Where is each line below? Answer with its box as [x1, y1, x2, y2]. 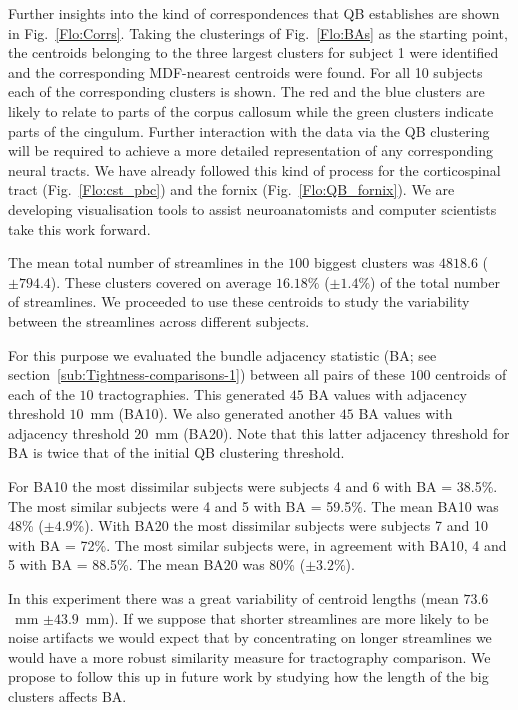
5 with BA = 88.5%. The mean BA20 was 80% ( [8, 554, 306, 575]
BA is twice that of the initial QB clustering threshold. [8, 442, 345, 463]
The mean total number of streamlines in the [8, 252, 284, 273]
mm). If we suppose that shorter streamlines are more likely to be [85, 607, 489, 628]
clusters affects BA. [8, 686, 127, 706]
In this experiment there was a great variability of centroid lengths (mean [8, 588, 459, 609]
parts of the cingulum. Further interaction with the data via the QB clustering [8, 120, 490, 141]
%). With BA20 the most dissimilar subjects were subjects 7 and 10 [72, 515, 488, 536]
